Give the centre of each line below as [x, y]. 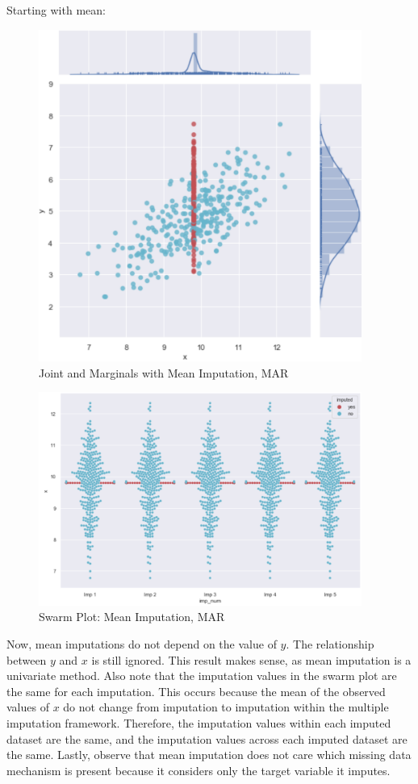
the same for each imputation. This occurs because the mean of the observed [196, 691]
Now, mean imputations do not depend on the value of [142, 644]
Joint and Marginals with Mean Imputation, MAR [164, 372]
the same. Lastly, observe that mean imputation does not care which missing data [209, 755]
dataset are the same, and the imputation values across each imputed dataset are [207, 738]
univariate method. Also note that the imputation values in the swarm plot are [202, 676]
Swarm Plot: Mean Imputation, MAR [132, 617]
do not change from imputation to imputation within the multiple [226, 707]
